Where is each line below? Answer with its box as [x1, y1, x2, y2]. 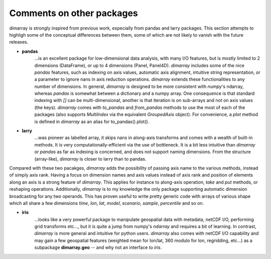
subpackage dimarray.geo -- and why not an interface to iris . [34, 244, 162, 250]
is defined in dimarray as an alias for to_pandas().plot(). [34, 118, 150, 124]
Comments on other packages [9, 8, 138, 19]
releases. [9, 39, 29, 45]
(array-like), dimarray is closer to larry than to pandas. [34, 156, 147, 162]
